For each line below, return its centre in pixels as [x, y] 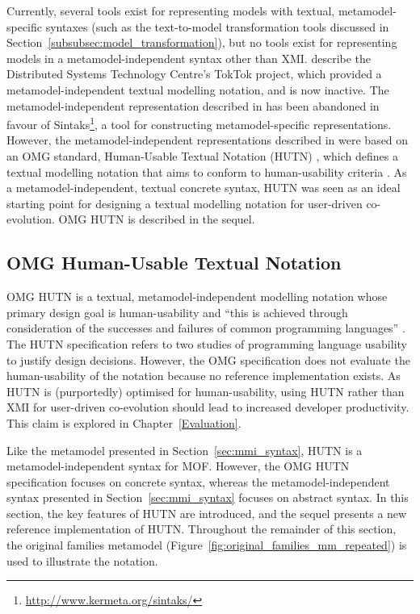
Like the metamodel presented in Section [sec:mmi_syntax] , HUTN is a [185, 450]
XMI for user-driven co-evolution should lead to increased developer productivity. [208, 407]
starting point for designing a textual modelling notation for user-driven [185, 203]
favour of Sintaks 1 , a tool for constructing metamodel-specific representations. [199, 123]
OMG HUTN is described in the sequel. [157, 219]
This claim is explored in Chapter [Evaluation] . [124, 422]
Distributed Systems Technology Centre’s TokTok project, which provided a [194, 74]
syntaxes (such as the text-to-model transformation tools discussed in [217, 26]
